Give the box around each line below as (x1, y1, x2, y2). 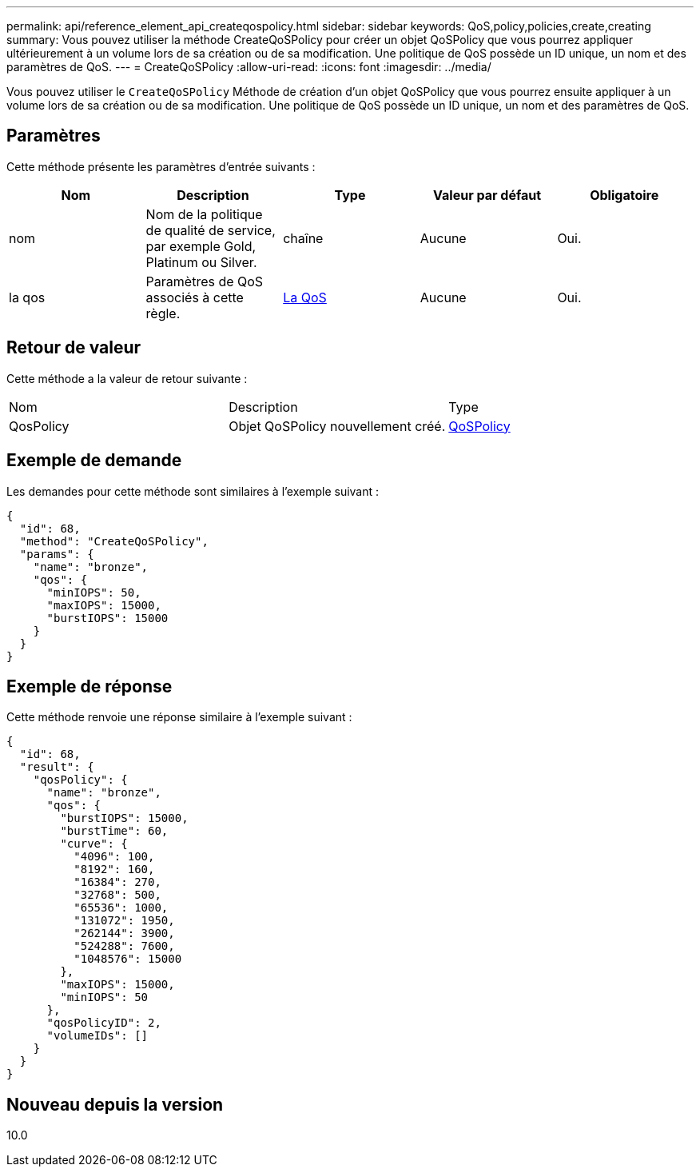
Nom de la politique (145, 205, 263, 222)
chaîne (283, 229, 324, 246)
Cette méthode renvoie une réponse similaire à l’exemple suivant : (6, 710, 352, 724)
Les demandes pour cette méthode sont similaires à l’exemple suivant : (6, 484, 380, 498)
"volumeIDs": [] (46, 1029, 149, 1043)
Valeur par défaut (433, 186, 542, 203)
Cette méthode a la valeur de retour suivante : (6, 371, 248, 385)
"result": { (19, 760, 94, 774)
